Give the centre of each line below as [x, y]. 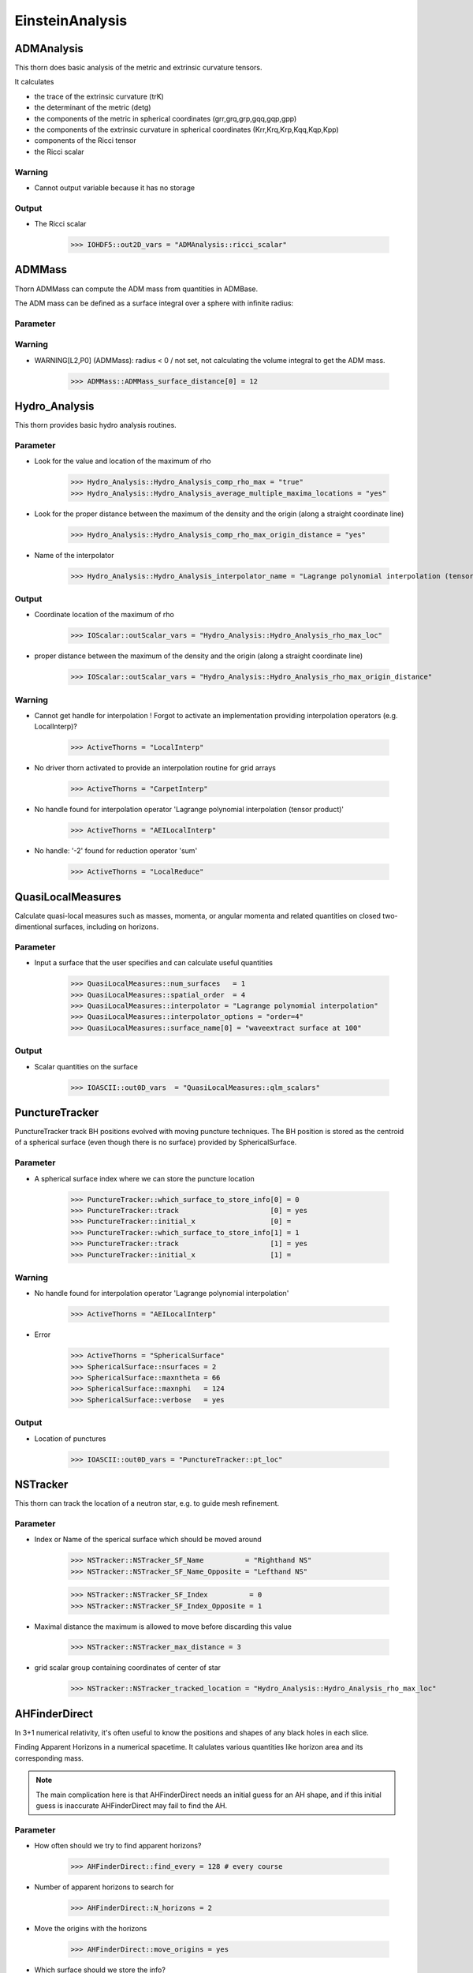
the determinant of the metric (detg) [93, 107]
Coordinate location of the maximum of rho [104, 615]
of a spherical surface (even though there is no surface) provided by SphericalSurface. [156, 1142]
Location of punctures [70, 1438]
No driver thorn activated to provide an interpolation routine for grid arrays [155, 768]
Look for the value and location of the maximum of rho [123, 461]
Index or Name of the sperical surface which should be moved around [148, 1540]
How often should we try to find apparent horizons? [118, 1846]
